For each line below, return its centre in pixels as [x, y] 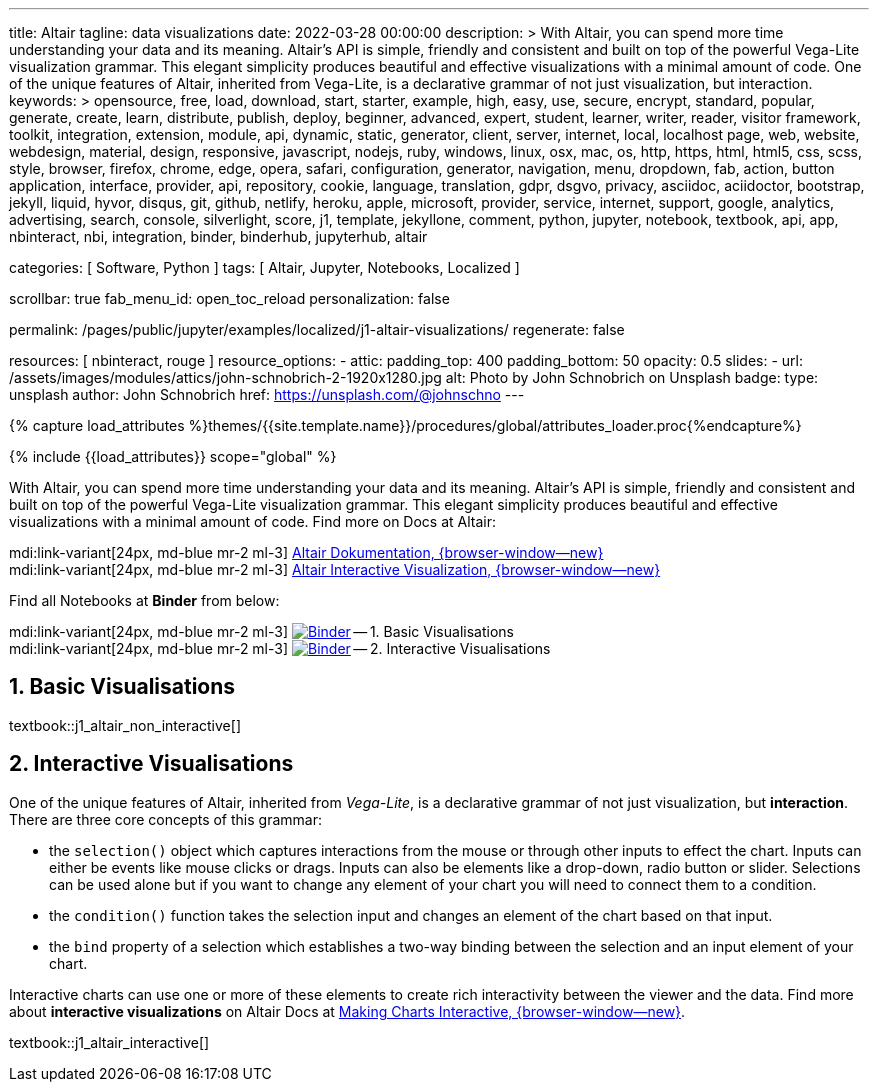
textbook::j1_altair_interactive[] [109, 1042]
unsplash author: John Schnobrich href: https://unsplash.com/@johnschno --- [267, 394]
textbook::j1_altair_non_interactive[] [125, 725]
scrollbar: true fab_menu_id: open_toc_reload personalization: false [229, 298]
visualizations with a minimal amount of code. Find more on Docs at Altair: [253, 521]
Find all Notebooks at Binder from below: [144, 600]
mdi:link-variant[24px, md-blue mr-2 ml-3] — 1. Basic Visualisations [261, 631]
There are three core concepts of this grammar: [165, 819]
